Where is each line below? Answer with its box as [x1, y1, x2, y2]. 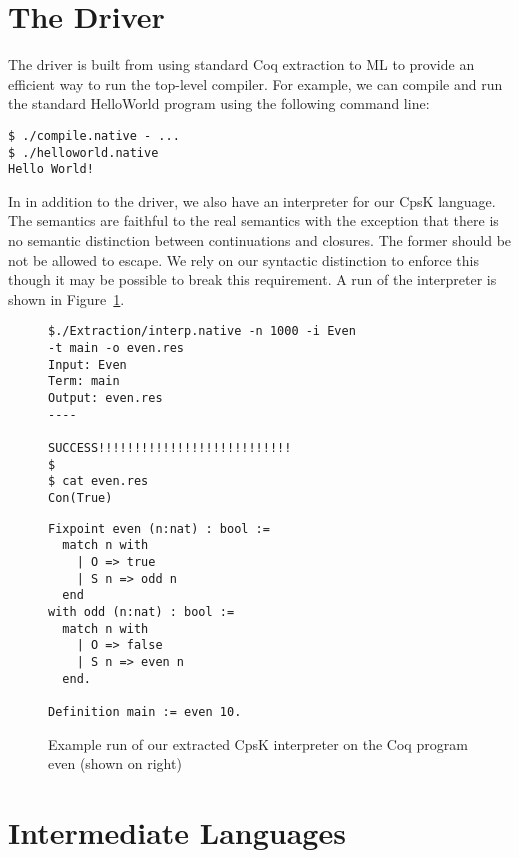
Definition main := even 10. [48, 704, 242, 719]
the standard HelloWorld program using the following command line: [8, 93, 430, 114]
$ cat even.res [48, 474, 149, 489]
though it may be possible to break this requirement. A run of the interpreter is [8, 269, 497, 290]
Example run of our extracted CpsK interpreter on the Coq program [48, 733, 468, 754]
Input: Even [48, 357, 127, 372]
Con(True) [48, 491, 113, 505]
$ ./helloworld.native [8, 145, 159, 160]
